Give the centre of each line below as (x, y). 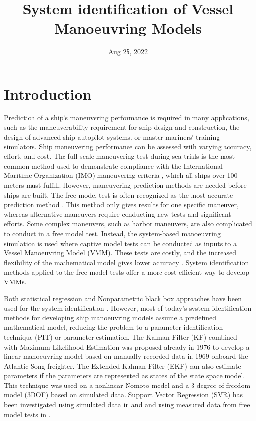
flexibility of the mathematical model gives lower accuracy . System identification (127, 262)
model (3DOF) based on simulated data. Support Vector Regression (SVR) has (124, 395)
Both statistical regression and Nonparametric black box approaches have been (123, 298)
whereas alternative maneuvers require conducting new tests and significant (118, 214)
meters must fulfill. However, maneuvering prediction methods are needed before (125, 185)
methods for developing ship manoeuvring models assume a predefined (110, 317)
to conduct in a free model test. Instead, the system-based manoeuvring (112, 233)
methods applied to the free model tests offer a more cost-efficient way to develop (127, 272)
